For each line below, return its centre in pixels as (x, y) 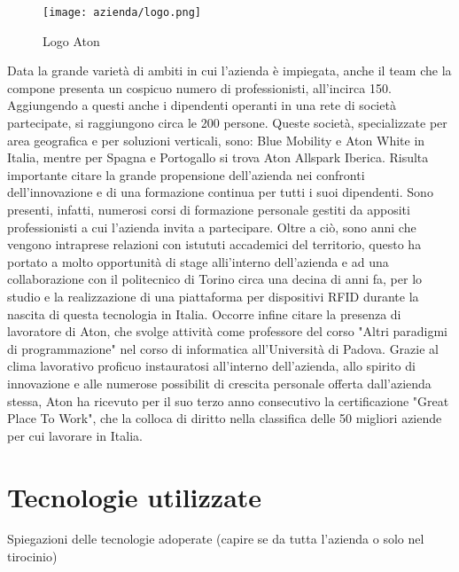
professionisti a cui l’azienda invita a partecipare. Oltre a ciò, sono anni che (212, 227)
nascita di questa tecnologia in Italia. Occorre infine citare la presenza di (204, 313)
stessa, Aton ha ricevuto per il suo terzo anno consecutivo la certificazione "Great (228, 400)
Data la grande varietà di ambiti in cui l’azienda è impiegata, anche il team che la (229, 71)
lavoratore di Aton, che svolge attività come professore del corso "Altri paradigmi (227, 331)
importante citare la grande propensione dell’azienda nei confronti (186, 174)
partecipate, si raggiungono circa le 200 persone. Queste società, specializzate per (227, 123)
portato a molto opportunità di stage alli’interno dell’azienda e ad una (198, 261)
